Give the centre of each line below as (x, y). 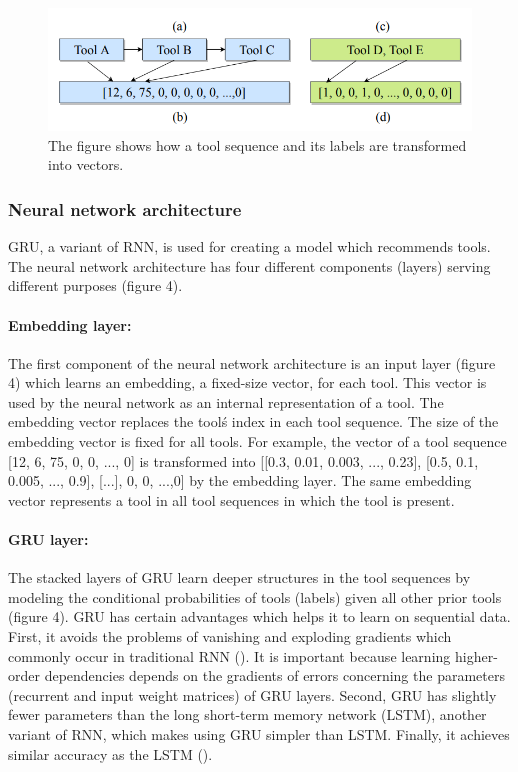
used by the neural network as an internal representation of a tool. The (226, 401)
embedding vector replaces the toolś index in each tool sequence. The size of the (253, 421)
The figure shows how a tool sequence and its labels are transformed (257, 144)
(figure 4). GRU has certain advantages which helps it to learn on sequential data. (259, 616)
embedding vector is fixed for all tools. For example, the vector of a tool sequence (257, 441)
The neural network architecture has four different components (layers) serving (249, 265)
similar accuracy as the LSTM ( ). (110, 753)
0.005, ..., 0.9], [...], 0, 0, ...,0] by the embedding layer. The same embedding (240, 480)
